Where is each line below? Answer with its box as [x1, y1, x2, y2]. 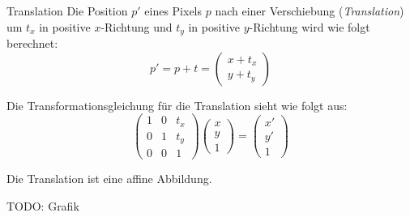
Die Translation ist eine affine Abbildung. [6, 170, 212, 187]
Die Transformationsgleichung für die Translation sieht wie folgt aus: [6, 96, 348, 113]
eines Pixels [144, 2, 203, 19]
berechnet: [6, 35, 58, 52]
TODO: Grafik [6, 197, 79, 214]
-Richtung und [100, 18, 173, 35]
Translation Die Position [6, 2, 128, 19]
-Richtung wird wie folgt [249, 18, 370, 35]
